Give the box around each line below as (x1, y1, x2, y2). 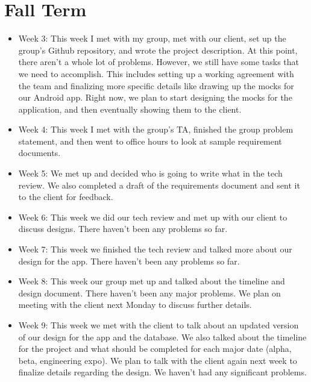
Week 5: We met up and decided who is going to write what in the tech (18, 167, 283, 180)
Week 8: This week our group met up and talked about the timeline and (18, 275, 285, 287)
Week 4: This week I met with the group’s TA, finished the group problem (18, 123, 294, 136)
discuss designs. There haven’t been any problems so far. (18, 222, 228, 235)
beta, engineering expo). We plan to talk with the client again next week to (18, 354, 297, 366)
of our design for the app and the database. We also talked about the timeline (18, 330, 307, 343)
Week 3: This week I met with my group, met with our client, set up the (18, 32, 286, 45)
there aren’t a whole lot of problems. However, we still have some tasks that (18, 55, 299, 68)
